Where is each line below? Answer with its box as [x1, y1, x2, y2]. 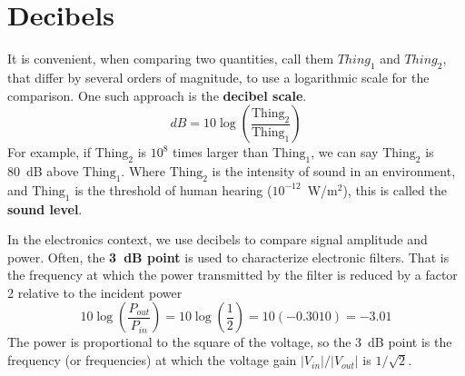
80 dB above [7, 161, 79, 180]
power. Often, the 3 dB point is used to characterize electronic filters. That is [7, 247, 450, 266]
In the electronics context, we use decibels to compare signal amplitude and [7, 230, 428, 249]
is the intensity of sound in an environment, [212, 161, 456, 180]
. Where [121, 161, 165, 180]
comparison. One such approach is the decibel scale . [7, 85, 307, 104]
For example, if [7, 143, 92, 162]
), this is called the [342, 180, 447, 199]
